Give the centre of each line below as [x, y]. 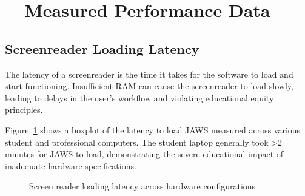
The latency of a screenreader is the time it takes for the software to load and [149, 74]
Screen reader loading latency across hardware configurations [142, 186]
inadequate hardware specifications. [71, 165]
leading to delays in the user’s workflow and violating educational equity [139, 97]
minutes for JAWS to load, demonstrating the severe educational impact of [144, 154]
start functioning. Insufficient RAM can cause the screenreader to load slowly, [149, 86]
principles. [24, 110]
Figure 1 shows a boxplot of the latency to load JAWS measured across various [153, 130]
